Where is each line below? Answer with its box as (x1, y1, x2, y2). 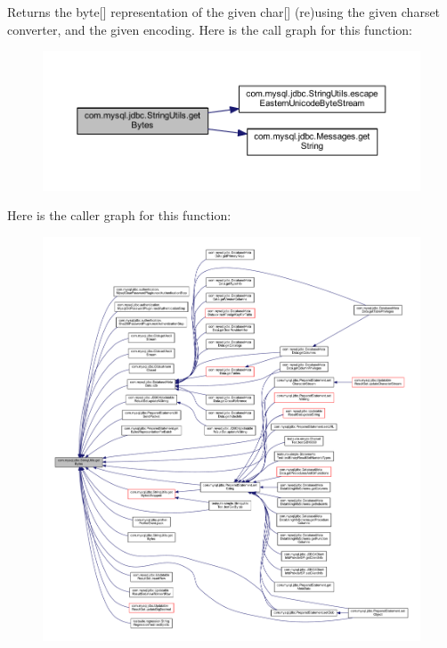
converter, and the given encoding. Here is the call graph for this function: (7, 20, 412, 38)
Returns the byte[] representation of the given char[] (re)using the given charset (7, 3, 441, 21)
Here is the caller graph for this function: (7, 206, 232, 225)
